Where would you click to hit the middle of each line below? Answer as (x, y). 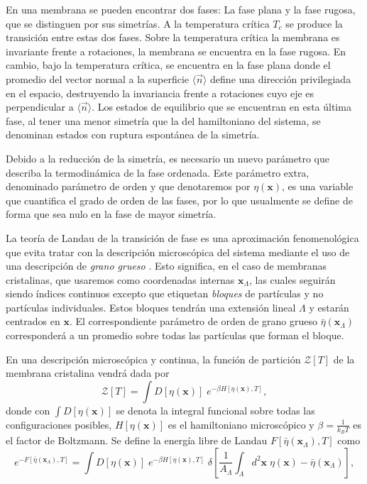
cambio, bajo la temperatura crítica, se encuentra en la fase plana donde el (168, 65)
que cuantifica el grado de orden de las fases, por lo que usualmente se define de (179, 200)
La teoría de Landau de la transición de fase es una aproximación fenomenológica (182, 237)
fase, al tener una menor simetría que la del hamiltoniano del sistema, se (163, 120)
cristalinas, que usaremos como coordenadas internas (120, 279)
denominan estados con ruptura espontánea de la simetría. (133, 134)
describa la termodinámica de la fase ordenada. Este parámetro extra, (158, 172)
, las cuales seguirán (292, 279)
